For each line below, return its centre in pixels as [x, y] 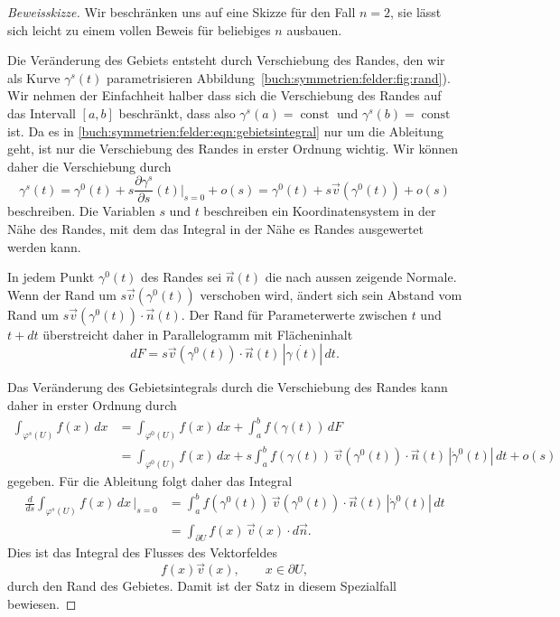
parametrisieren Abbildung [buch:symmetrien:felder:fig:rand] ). [278, 77]
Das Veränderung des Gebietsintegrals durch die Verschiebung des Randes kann [228, 387]
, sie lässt [416, 12]
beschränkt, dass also [177, 112]
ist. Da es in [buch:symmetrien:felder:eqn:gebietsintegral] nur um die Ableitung [225, 131]
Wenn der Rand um [62, 294]
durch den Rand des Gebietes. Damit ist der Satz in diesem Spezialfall [202, 586]
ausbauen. [314, 29]
